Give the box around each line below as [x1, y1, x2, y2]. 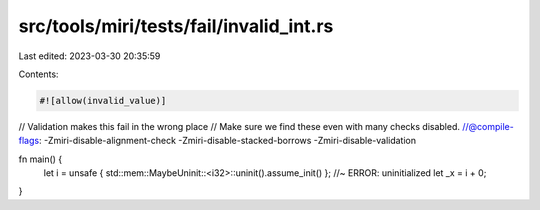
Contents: [18, 68, 59, 80]
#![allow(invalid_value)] [39, 95, 167, 106]
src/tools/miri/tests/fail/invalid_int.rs [18, 15, 334, 37]
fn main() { [18, 153, 63, 165]
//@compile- [461, 120, 514, 132]
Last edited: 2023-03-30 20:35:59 [18, 50, 161, 62]
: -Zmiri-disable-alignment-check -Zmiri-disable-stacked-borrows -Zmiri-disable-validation [38, 135, 417, 147]
